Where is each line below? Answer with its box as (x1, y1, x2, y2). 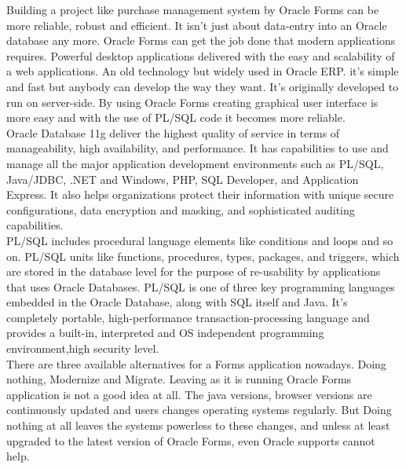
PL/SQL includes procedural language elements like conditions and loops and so (6, 232, 393, 248)
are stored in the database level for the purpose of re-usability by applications (6, 263, 381, 280)
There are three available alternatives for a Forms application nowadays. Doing (6, 355, 386, 372)
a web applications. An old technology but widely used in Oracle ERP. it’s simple (6, 63, 399, 79)
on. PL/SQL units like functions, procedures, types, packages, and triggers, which (6, 247, 400, 264)
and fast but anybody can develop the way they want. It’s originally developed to (6, 78, 399, 94)
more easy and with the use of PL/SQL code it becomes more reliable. (6, 109, 346, 126)
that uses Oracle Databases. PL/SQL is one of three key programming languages (6, 278, 395, 295)
